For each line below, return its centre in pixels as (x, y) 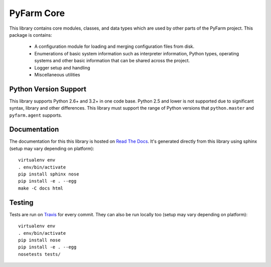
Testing (21, 202)
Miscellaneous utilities (57, 74)
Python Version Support (48, 89)
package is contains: (31, 35)
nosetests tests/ (39, 254)
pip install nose (39, 240)
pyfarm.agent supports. (36, 115)
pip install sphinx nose (49, 174)
